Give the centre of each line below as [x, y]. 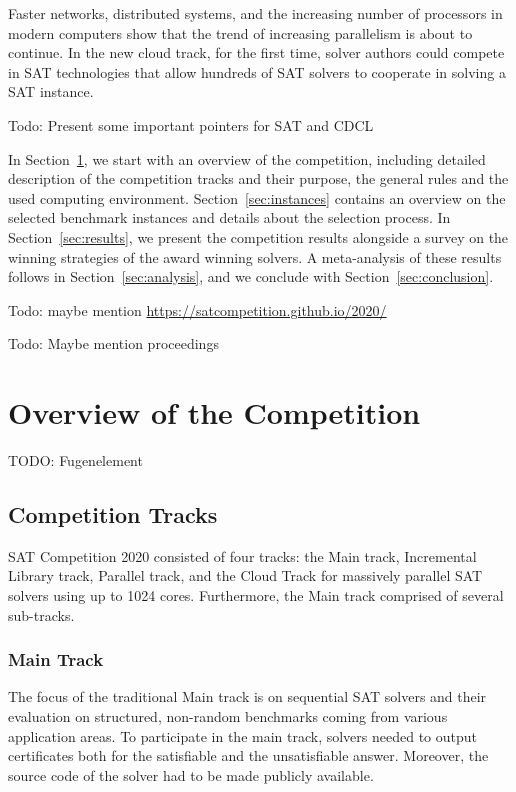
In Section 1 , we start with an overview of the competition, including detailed [247, 158]
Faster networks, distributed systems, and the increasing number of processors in [255, 13]
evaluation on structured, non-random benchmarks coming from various [228, 716]
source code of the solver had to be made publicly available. [191, 774]
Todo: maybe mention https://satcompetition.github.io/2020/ [197, 309]
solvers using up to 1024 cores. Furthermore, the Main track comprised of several [256, 595]
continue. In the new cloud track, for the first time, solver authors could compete [256, 52]
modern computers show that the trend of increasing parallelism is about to [240, 32]
